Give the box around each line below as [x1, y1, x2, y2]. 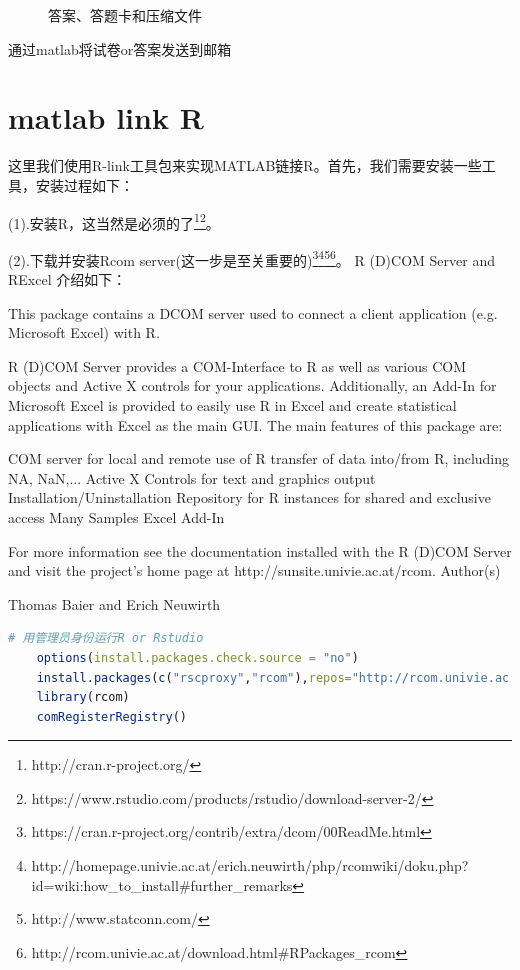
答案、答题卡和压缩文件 [48, 5, 202, 25]
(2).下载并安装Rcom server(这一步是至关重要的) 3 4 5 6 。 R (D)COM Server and [8, 246, 495, 270]
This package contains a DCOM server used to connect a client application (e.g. [8, 302, 498, 323]
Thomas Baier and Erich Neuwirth [8, 593, 221, 614]
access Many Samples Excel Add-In [8, 506, 225, 527]
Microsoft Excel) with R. [8, 322, 160, 343]
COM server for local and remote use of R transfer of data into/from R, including [8, 448, 510, 469]
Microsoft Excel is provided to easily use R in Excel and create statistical [8, 394, 457, 415]
